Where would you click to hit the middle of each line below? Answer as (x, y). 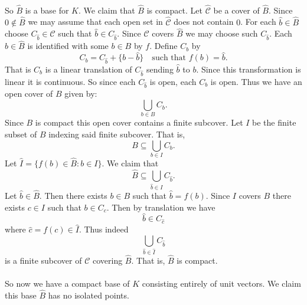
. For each (258, 22)
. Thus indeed (104, 229)
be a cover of (236, 10)
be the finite (274, 122)
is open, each (173, 81)
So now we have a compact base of (67, 283)
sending (160, 69)
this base (21, 295)
